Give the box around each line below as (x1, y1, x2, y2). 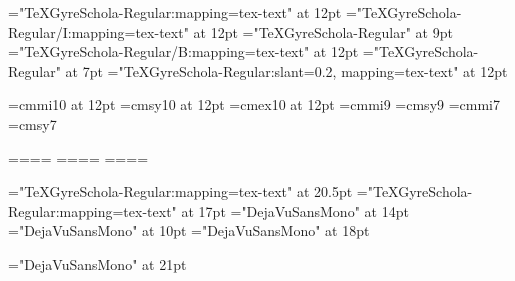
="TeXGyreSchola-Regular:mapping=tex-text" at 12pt (8, 2, 342, 22)
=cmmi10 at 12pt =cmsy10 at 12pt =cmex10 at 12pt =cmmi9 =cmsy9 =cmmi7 (8, 94, 501, 115)
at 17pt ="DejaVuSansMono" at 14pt (181, 200, 409, 221)
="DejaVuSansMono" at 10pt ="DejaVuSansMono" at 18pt (8, 220, 370, 241)
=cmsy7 (8, 113, 57, 134)
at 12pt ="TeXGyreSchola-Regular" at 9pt (193, 21, 453, 42)
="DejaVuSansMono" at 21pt (8, 253, 187, 274)
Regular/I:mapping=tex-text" (8, 21, 189, 42)
